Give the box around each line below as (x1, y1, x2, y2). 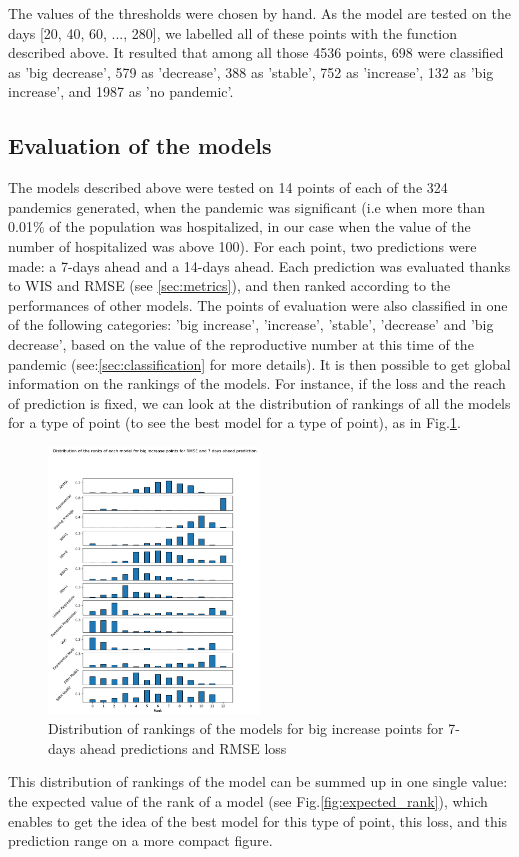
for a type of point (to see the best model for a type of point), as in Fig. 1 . (8, 412, 461, 433)
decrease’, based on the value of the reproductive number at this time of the (8, 333, 474, 354)
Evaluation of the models (8, 130, 272, 161)
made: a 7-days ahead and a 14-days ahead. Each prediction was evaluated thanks (8, 255, 511, 276)
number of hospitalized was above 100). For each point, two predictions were (8, 235, 477, 256)
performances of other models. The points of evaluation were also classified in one (8, 294, 508, 315)
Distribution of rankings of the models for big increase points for (48, 718, 444, 739)
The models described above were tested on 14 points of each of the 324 (8, 177, 448, 198)
